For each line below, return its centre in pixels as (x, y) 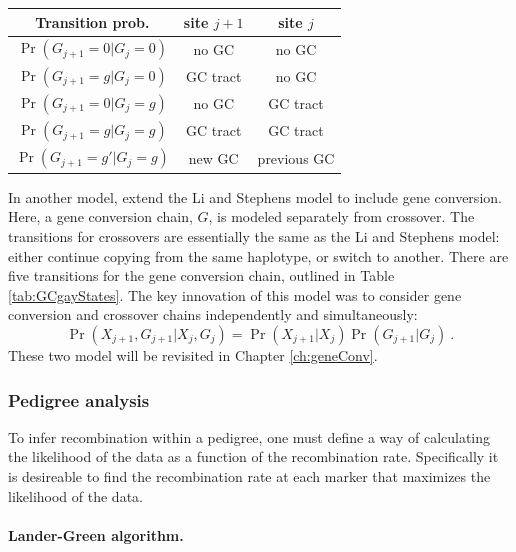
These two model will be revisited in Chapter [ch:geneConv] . (193, 355)
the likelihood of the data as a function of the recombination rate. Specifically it (253, 456)
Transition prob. (92, 21)
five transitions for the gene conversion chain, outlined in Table (201, 275)
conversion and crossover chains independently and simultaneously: (213, 314)
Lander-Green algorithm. (96, 534)
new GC (213, 157)
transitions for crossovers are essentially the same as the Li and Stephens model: (254, 236)
